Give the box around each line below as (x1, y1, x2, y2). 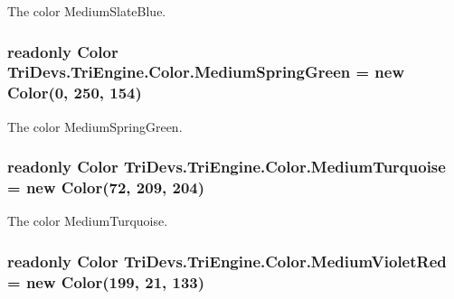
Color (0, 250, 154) (7, 81, 142, 104)
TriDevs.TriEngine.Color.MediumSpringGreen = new (7, 61, 405, 83)
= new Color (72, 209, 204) (7, 176, 205, 199)
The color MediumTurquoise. (7, 211, 168, 230)
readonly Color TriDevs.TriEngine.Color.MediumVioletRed (7, 249, 447, 272)
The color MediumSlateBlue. (7, 2, 166, 20)
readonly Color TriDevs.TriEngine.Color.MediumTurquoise (7, 155, 446, 178)
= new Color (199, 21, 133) (7, 270, 205, 293)
